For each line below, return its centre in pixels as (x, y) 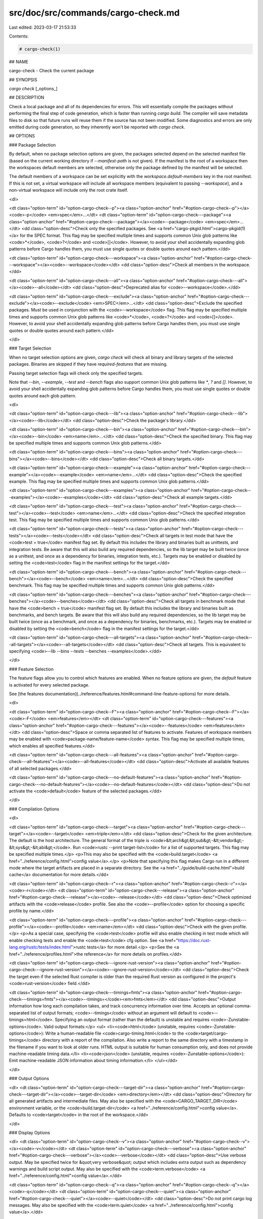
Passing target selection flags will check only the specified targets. (76, 373)
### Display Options (30, 1132)
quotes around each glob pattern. (43, 395)
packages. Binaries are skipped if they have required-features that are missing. (88, 364)
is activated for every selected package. (49, 685)
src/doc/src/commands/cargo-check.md (94, 13)
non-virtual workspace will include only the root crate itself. (69, 190)
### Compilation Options (34, 809)
